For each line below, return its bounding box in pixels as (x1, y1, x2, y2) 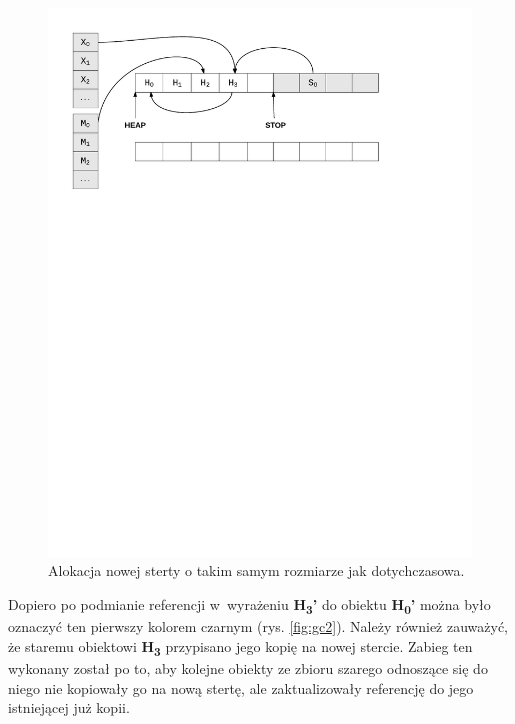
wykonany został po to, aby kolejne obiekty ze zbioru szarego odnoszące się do (8, 657, 488, 678)
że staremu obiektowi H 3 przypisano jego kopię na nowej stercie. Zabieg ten (8, 635, 473, 659)
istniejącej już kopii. (8, 697, 130, 718)
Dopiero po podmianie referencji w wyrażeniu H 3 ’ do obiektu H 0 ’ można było (8, 594, 491, 617)
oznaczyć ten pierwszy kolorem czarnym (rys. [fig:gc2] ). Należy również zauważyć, (8, 616, 509, 637)
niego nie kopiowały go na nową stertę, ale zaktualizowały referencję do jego (8, 677, 474, 698)
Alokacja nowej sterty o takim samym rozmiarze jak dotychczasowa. (48, 560, 465, 581)
